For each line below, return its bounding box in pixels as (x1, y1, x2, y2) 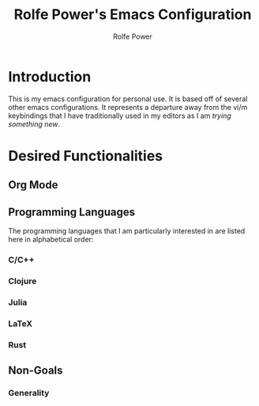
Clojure (8, 275, 37, 286)
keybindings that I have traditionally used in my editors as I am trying (8, 111, 231, 120)
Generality (8, 388, 50, 398)
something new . (8, 119, 61, 128)
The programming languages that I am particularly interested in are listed (8, 226, 246, 236)
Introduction (8, 67, 92, 85)
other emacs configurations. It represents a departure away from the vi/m (8, 102, 248, 112)
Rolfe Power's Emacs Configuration (13, 6, 252, 24)
